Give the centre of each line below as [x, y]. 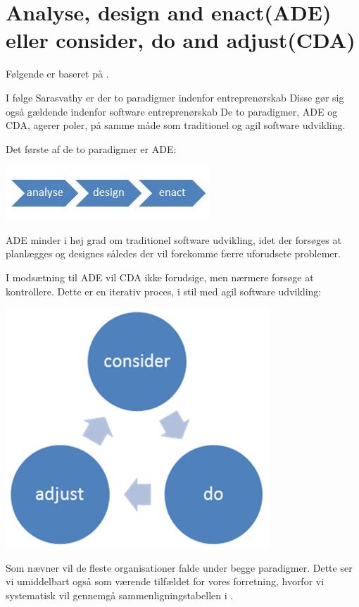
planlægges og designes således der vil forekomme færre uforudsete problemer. [173, 253]
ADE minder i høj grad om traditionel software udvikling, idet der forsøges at [174, 239]
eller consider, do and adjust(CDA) [181, 40]
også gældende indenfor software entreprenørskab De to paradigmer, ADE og [172, 111]
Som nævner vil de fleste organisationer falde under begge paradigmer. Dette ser [179, 567]
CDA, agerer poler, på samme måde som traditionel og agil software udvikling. [176, 125]
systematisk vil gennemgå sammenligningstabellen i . [120, 595]
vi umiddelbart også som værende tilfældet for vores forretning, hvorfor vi [165, 581]
